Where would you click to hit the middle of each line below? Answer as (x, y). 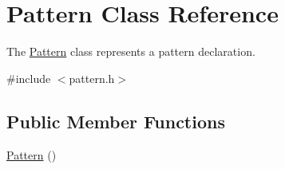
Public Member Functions (116, 121)
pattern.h (92, 78)
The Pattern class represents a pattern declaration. (131, 51)
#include (29, 78)
